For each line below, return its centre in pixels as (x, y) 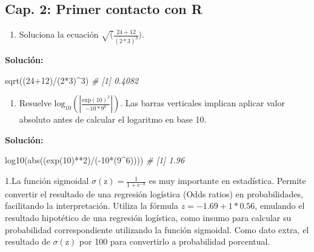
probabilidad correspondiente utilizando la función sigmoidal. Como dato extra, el (157, 229)
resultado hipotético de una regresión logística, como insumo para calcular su (148, 218)
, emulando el (280, 206)
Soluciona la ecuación (59, 34)
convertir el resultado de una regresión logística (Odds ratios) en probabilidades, (154, 193)
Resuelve (35, 103)
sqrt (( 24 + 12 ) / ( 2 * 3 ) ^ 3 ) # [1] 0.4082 (72, 80)
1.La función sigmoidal (47, 181)
